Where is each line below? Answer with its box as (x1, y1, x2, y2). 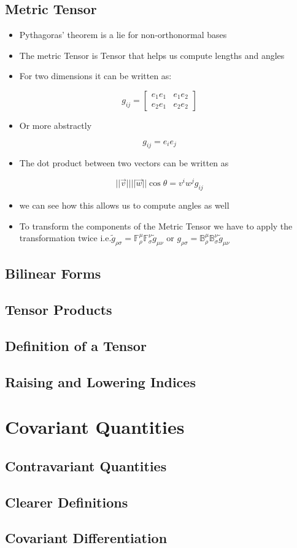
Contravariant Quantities (5, 456, 167, 475)
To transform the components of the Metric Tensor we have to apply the (19, 219, 293, 232)
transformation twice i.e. (19, 231, 112, 244)
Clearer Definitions (5, 492, 128, 511)
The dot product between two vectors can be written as (19, 156, 229, 169)
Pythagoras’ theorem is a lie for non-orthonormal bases (19, 28, 227, 41)
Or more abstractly (19, 118, 92, 131)
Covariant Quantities (5, 414, 185, 439)
